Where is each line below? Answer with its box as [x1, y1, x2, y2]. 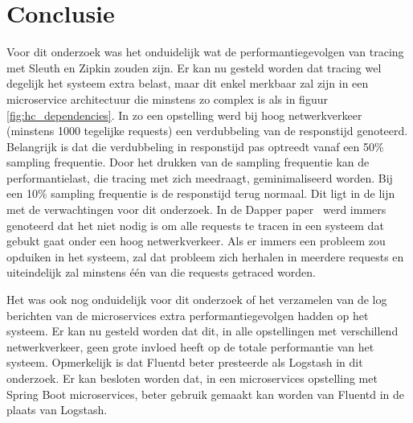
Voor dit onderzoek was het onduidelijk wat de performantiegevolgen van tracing [6, 43, 404, 60]
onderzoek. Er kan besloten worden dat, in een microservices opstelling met [6, 370, 378, 386]
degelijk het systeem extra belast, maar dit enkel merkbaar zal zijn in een [6, 75, 369, 92]
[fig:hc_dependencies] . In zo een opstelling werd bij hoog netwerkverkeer [6, 106, 362, 123]
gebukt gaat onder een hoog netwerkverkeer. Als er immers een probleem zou [6, 232, 386, 249]
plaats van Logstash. [6, 401, 108, 418]
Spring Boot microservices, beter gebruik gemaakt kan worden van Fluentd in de [6, 385, 405, 402]
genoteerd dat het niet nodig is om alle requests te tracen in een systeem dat [6, 216, 384, 233]
